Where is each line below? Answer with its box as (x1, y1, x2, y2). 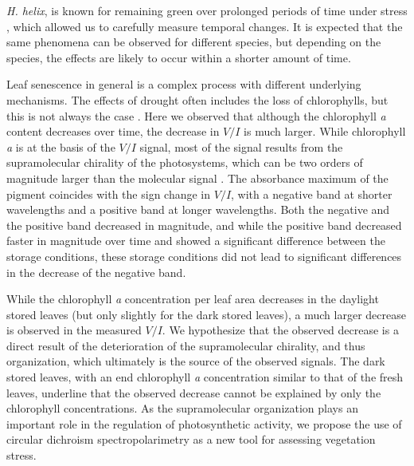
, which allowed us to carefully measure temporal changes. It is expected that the (6, 18, 403, 34)
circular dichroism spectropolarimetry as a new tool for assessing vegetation (6, 431, 376, 448)
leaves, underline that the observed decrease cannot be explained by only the (6, 384, 381, 401)
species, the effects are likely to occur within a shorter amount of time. (6, 49, 351, 65)
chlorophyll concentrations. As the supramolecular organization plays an (6, 400, 358, 417)
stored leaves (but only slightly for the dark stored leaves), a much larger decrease (6, 306, 406, 322)
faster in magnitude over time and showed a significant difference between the (6, 232, 385, 249)
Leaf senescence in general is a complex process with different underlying (6, 76, 361, 93)
